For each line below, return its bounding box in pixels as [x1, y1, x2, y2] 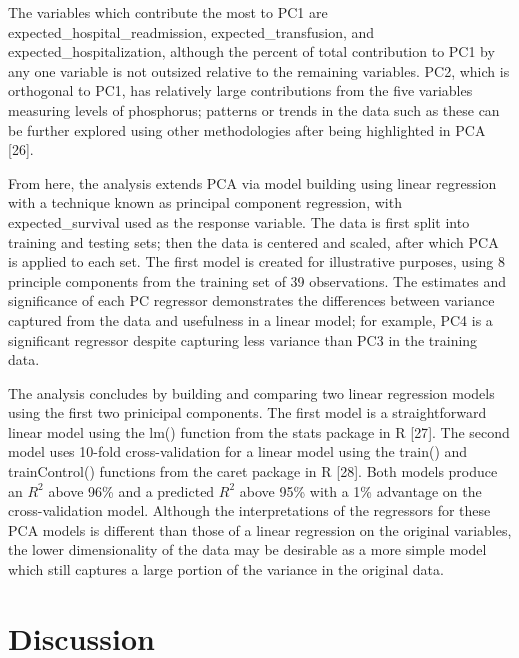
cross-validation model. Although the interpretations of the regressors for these [8, 500, 491, 521]
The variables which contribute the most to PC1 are [8, 2, 328, 22]
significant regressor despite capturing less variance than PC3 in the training [8, 329, 478, 350]
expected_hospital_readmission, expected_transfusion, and [8, 21, 375, 42]
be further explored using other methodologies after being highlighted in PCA [8, 119, 486, 140]
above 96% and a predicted [48, 480, 215, 501]
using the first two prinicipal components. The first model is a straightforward [8, 402, 487, 423]
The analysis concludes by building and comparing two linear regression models [8, 382, 495, 403]
